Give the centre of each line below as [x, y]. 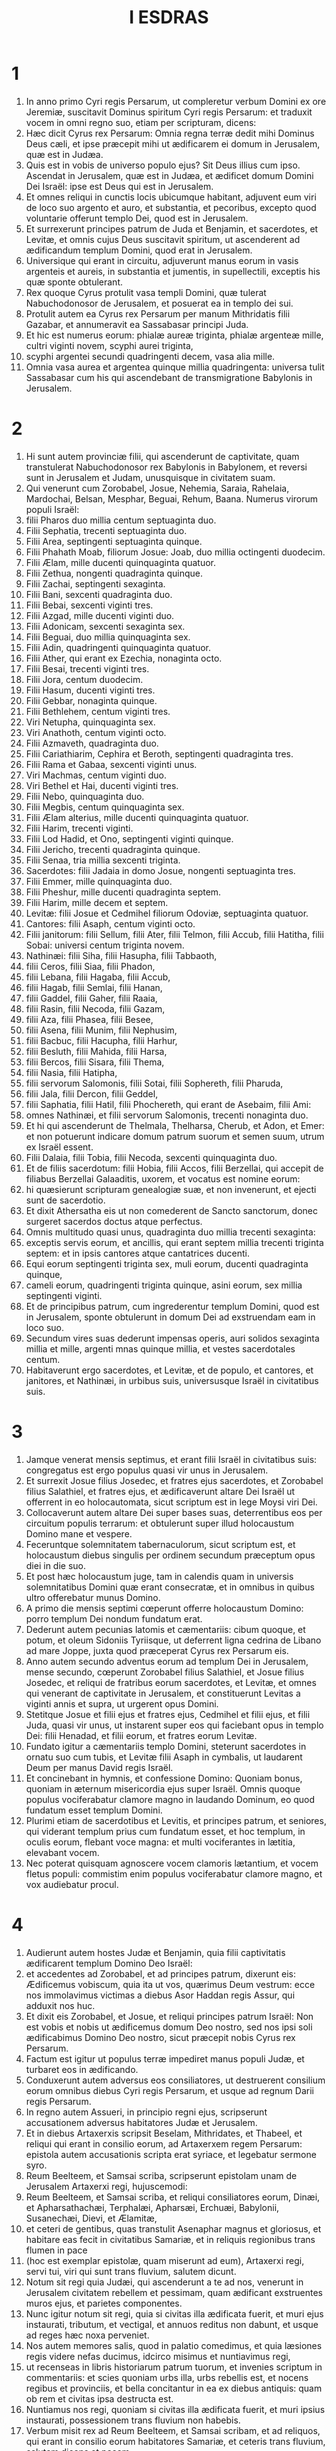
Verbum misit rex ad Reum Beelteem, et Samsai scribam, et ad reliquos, [173, 2430]
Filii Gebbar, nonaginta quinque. [91, 700]
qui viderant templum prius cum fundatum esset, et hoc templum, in [165, 1831]
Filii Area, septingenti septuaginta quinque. [114, 541]
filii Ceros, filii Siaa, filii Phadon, [90, 966]
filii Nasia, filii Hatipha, [71, 1072]
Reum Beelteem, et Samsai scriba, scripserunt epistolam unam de [161, 2175]
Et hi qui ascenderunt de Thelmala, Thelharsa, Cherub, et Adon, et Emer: [175, 1125]
